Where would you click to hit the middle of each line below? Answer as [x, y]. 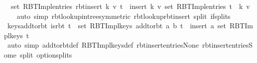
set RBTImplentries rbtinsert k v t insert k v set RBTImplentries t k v [130, 6]
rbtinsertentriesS [227, 45]
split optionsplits [46, 54]
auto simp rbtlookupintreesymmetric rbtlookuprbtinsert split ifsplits [124, 16]
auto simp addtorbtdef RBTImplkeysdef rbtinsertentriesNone [103, 45]
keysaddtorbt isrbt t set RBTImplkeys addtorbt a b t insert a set [117, 26]
